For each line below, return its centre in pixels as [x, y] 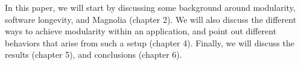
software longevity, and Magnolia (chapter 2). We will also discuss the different [151, 19]
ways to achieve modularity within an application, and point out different [141, 31]
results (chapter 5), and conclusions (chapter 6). [93, 54]
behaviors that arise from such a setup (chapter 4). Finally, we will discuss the [150, 42]
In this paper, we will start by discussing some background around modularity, [150, 7]
